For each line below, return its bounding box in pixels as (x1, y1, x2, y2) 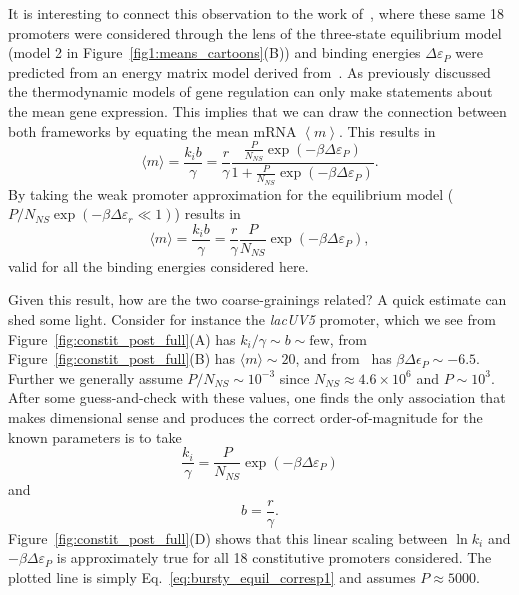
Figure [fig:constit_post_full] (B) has (8, 348, 236, 369)
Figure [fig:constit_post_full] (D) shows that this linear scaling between (8, 527, 448, 548)
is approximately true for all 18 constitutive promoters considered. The (56, 547, 492, 568)
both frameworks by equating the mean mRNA (8, 120, 297, 141)
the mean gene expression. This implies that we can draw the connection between (8, 100, 507, 121)
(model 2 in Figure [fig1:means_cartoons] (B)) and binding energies (8, 42, 421, 63)
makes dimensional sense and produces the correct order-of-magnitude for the (8, 406, 483, 427)
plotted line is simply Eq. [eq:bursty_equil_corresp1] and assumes (8, 567, 416, 588)
